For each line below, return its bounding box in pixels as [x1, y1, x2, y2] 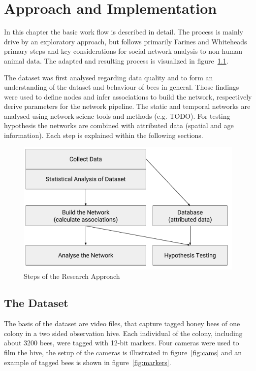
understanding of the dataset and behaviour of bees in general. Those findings [4, 82, 239, 92]
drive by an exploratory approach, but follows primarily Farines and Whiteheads [4, 36, 247, 46]
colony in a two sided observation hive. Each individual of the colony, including [4, 328, 243, 338]
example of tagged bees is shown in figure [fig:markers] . [4, 357, 171, 367]
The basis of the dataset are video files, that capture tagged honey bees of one [4, 318, 240, 329]
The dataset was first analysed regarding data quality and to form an [4, 72, 213, 82]
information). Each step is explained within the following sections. [4, 130, 203, 140]
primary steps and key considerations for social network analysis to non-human [4, 46, 243, 56]
